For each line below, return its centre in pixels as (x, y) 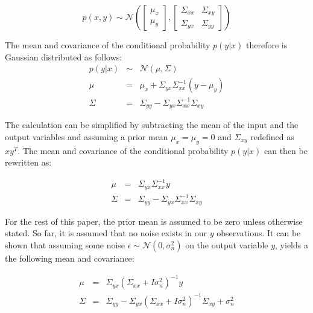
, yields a (292, 244)
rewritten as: (28, 162)
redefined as (272, 136)
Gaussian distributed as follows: (64, 56)
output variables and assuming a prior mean (87, 136)
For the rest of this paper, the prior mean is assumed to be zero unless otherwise (154, 221)
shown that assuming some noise (65, 244)
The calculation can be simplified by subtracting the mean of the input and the (152, 125)
